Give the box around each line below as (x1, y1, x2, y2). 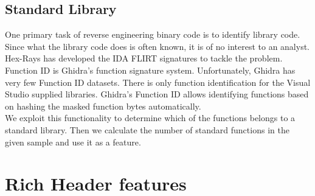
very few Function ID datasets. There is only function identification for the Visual (5, 75, 311, 88)
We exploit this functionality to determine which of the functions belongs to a (5, 111, 296, 124)
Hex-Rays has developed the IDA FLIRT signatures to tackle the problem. (5, 52, 283, 65)
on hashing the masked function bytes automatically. (5, 99, 201, 112)
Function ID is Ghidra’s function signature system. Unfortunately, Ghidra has (5, 63, 296, 76)
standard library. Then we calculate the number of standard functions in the (5, 123, 289, 136)
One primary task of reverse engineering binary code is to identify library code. (5, 28, 300, 41)
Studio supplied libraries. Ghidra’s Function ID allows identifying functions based (5, 88, 309, 100)
